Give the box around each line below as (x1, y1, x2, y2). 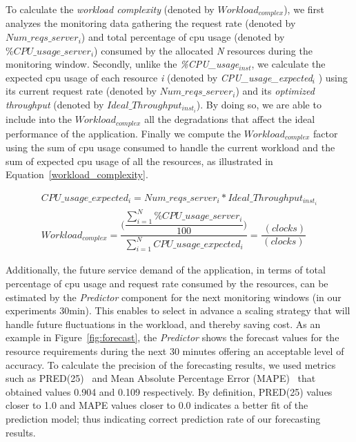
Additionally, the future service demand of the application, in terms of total (6, 262, 326, 277)
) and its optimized (235, 84, 315, 98)
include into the (6, 112, 72, 126)
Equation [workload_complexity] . (6, 167, 148, 182)
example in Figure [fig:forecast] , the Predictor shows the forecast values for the (6, 330, 339, 345)
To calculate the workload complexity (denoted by (6, 2, 215, 16)
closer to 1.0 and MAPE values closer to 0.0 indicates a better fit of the (6, 398, 308, 412)
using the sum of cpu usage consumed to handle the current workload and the (6, 140, 335, 155)
